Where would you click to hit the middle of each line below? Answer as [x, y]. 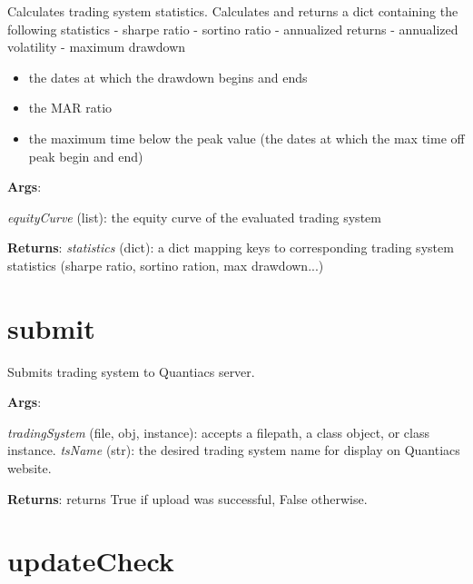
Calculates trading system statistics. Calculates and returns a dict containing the [233, 11]
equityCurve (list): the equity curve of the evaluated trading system [194, 217]
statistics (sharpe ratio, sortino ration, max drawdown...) [166, 265]
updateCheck [91, 561]
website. [30, 468]
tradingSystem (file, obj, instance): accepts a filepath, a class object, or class [218, 432]
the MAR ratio [70, 108]
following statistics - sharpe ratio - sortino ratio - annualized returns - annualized [233, 29]
